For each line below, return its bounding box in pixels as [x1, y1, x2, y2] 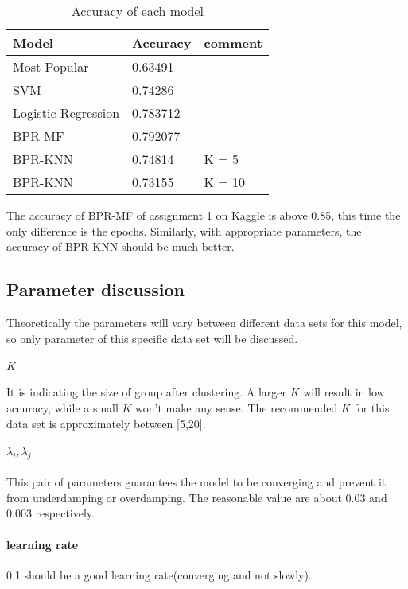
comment [204, 33, 262, 52]
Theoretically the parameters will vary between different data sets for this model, [6, 314, 402, 330]
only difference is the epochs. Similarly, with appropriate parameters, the [6, 222, 362, 239]
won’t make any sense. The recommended [135, 399, 338, 415]
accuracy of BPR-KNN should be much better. [6, 238, 235, 255]
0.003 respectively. [6, 505, 95, 521]
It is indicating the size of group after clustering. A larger [6, 384, 286, 400]
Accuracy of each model [71, 2, 204, 20]
